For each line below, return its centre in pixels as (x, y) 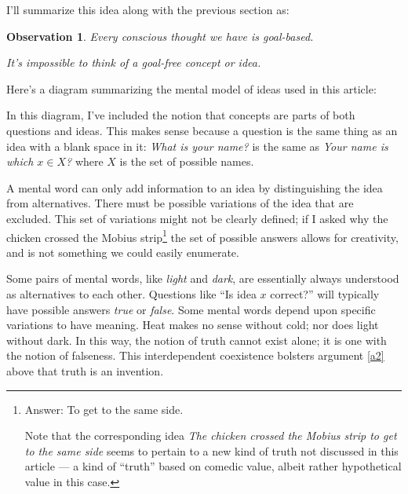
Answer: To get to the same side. (104, 409)
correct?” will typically (325, 293)
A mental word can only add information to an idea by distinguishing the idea (195, 187)
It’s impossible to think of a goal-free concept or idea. (134, 62)
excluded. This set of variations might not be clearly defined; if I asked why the (197, 218)
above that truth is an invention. (85, 370)
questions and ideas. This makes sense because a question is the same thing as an (202, 130)
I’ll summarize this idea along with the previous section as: (148, 9)
